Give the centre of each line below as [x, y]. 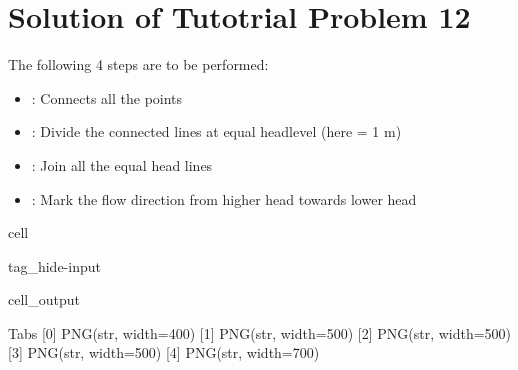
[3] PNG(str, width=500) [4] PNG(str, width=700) [164, 352]
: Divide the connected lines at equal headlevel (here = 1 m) [216, 131]
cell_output [44, 299]
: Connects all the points [107, 97]
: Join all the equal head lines [122, 164]
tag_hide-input [54, 265]
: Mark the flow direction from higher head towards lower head [224, 198]
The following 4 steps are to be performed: [138, 64]
